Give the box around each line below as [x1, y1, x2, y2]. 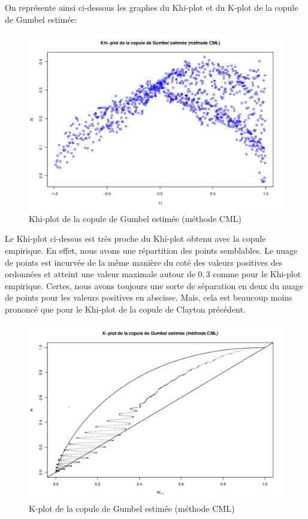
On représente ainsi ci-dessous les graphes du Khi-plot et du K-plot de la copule [5, 1, 298, 13]
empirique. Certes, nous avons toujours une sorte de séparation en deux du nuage [5, 279, 304, 292]
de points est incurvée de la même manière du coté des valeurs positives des [5, 256, 283, 268]
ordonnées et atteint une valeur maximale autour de [5, 268, 195, 280]
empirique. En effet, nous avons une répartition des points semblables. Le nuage [5, 244, 298, 256]
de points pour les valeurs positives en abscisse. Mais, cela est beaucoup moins [5, 291, 292, 304]
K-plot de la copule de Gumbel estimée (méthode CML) [29, 502, 235, 515]
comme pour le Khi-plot [213, 268, 301, 280]
